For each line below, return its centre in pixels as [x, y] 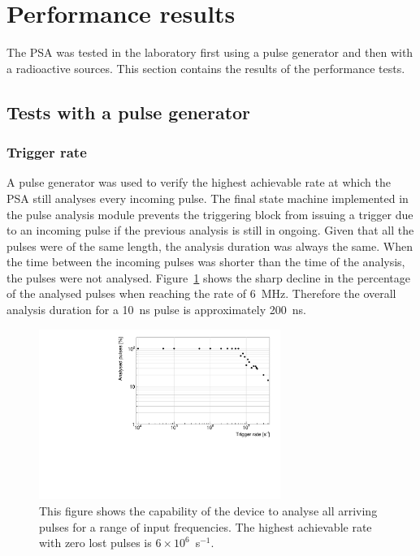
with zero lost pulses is [95, 543]
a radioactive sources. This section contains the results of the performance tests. [206, 68]
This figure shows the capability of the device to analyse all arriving [208, 511]
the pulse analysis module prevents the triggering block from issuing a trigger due [210, 214]
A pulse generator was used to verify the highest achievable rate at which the [199, 182]
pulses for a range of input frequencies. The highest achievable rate [206, 526]
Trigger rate [47, 152]
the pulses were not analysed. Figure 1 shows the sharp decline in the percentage [208, 277]
